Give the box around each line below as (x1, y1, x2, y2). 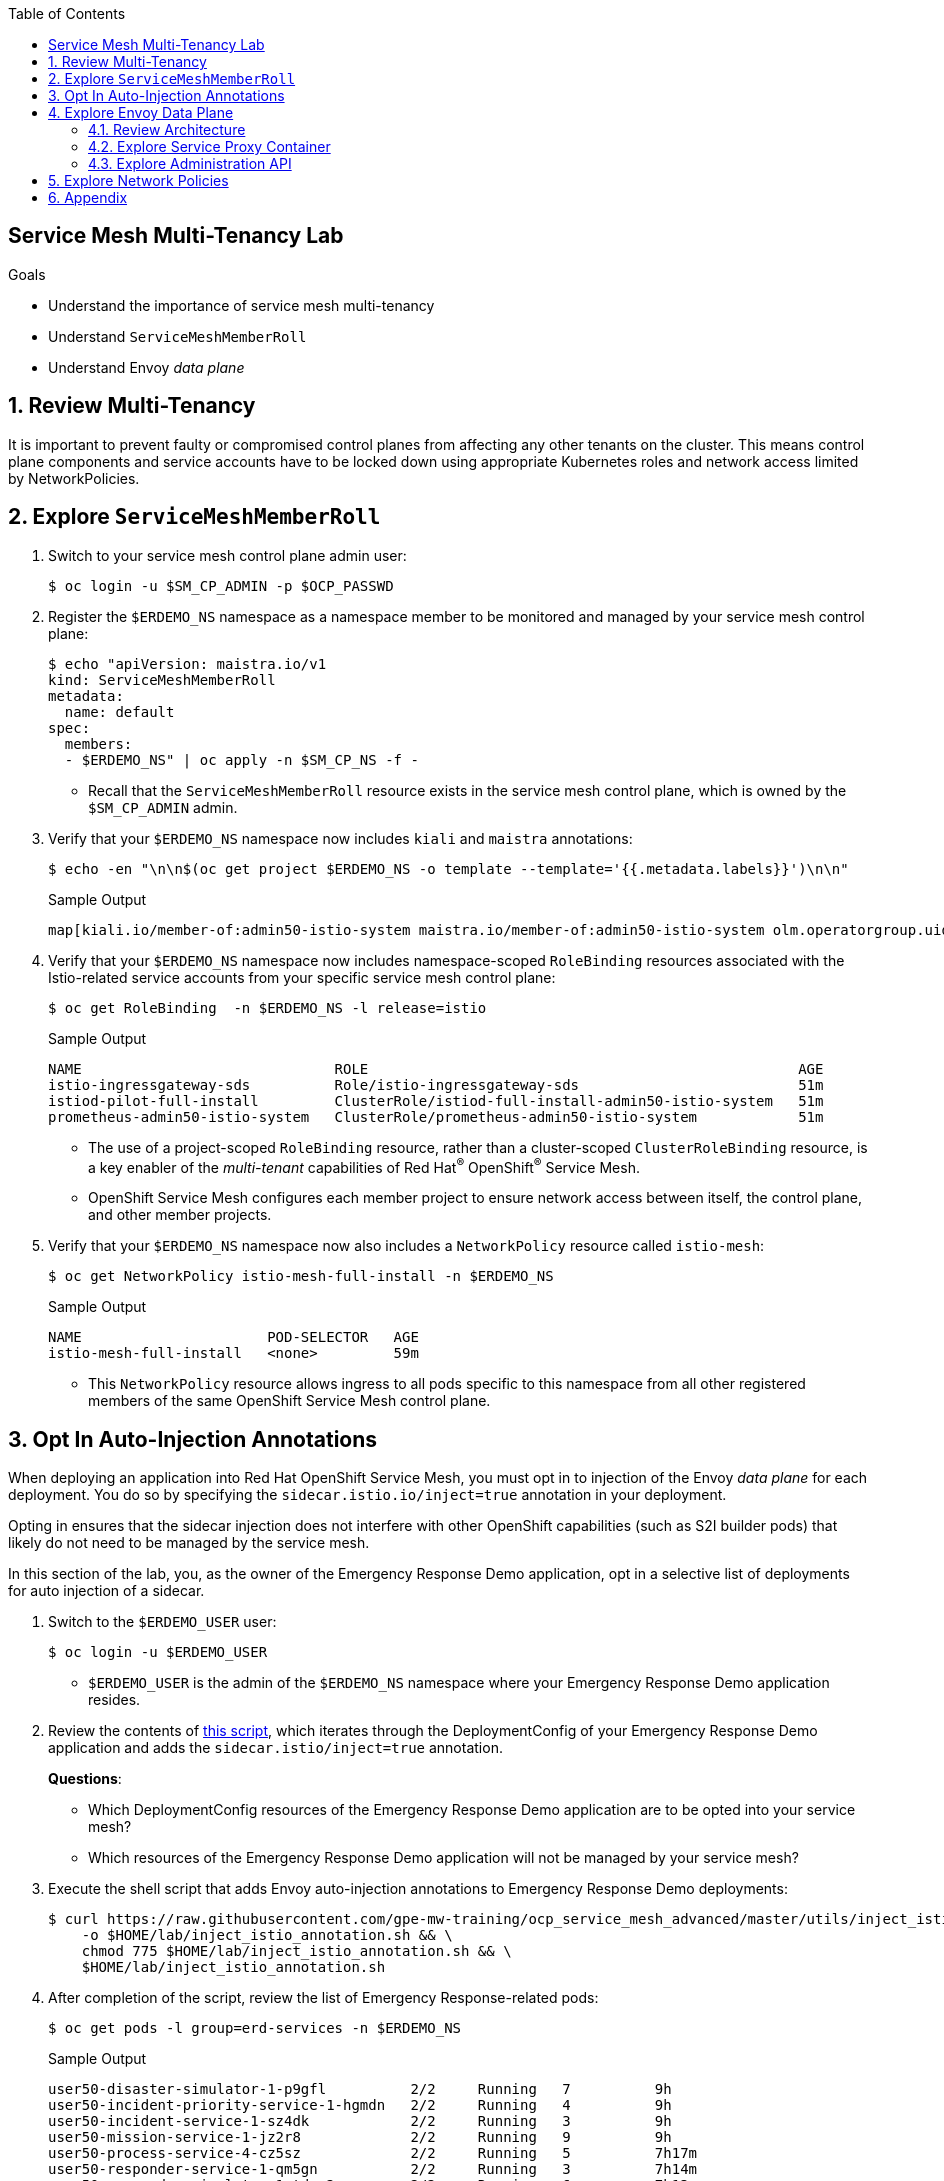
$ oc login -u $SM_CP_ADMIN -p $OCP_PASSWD (48, 577, 394, 594)
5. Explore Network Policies (48, 172, 229, 189)
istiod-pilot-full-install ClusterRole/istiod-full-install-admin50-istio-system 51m (48, 1092, 824, 1109)
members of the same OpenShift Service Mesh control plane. (88, 1392, 491, 1410)
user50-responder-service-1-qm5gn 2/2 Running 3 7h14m (48, 2161, 698, 2178)
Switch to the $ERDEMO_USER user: (48, 1613, 277, 1631)
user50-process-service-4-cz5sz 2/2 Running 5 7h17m (48, 2145, 698, 2162)
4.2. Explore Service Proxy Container (88, 138, 331, 155)
